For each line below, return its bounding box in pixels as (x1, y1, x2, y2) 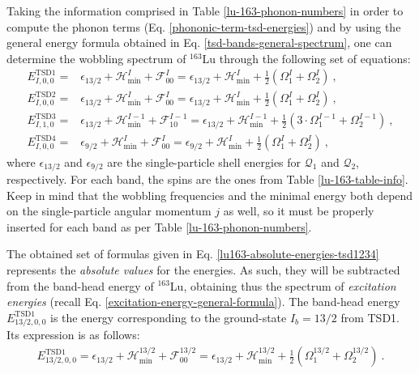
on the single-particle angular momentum (6, 202, 212, 219)
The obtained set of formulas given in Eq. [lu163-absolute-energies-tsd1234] (6, 245, 379, 262)
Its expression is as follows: (6, 326, 140, 343)
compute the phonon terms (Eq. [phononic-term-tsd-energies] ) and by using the (6, 18, 401, 35)
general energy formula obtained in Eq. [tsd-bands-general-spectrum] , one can (6, 34, 392, 51)
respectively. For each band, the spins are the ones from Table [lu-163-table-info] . (6, 170, 408, 187)
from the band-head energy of (6, 277, 154, 294)
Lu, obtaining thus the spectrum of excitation (169, 277, 396, 294)
